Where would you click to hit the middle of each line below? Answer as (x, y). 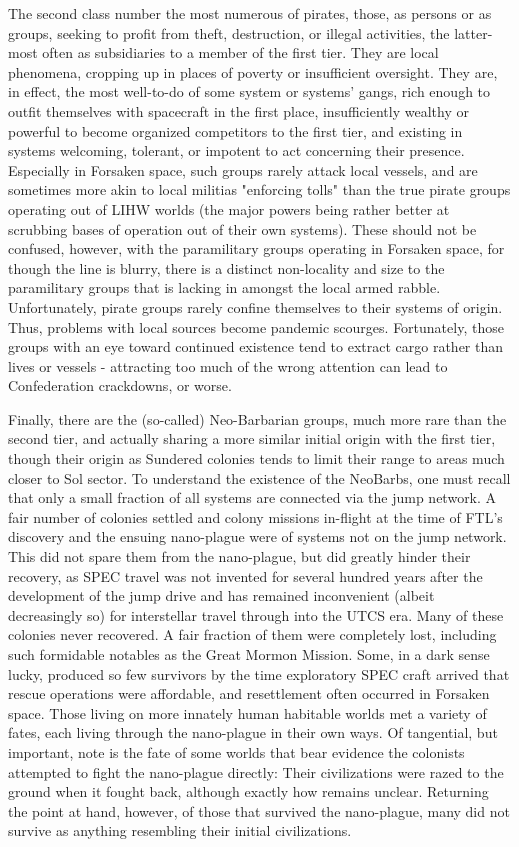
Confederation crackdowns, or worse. (120, 385)
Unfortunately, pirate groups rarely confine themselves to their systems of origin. (255, 306)
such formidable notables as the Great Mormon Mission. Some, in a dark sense (249, 654)
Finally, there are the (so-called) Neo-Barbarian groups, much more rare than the (257, 418)
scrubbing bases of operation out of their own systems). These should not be (242, 228)
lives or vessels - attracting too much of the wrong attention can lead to (228, 365)
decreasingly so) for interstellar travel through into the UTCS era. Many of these (256, 614)
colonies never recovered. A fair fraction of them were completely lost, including (252, 634)
